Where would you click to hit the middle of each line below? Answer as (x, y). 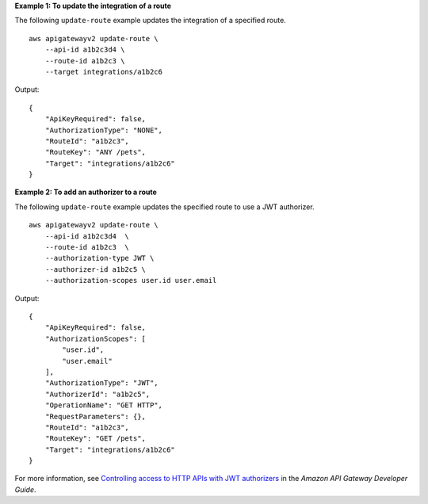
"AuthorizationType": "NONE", (103, 130)
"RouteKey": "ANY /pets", (96, 152)
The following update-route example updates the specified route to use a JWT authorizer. (164, 207)
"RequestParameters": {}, (96, 416)
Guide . (25, 489)
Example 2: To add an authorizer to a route (86, 192)
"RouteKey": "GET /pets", (96, 439)
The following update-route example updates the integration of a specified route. (151, 21)
